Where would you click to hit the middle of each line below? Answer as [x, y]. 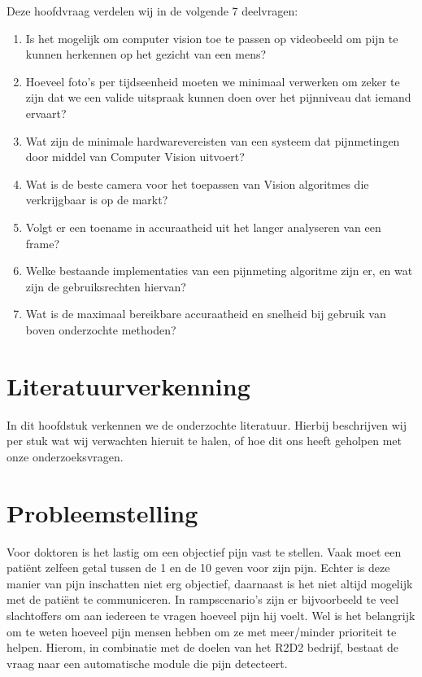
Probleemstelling [102, 512]
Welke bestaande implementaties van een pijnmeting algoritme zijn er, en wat [219, 271]
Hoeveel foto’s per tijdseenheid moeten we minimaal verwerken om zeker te [213, 81]
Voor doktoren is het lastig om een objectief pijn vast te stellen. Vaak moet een [204, 551]
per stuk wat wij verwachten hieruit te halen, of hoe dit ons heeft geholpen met [204, 441]
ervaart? [46, 113]
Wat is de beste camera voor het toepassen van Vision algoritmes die [197, 183]
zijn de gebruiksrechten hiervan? [106, 286]
